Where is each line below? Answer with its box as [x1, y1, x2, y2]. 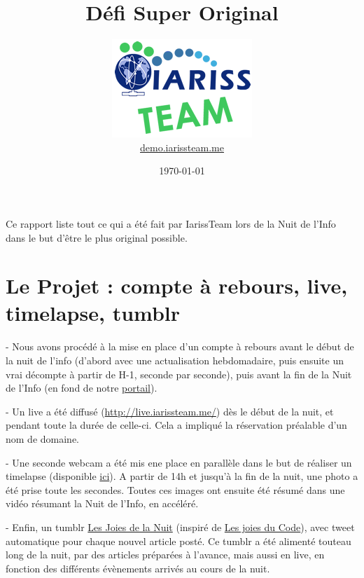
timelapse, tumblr [6, 298, 181, 327]
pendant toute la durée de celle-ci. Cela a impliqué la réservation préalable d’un [6, 418, 347, 432]
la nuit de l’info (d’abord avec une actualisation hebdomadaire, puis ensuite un [6, 353, 344, 367]
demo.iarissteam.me [140, 139, 224, 154]
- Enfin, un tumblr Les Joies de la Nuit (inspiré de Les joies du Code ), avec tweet [6, 519, 355, 534]
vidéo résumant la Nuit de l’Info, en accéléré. [6, 496, 199, 511]
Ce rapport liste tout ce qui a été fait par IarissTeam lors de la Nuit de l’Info [6, 216, 336, 230]
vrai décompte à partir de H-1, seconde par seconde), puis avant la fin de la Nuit [6, 366, 352, 381]
